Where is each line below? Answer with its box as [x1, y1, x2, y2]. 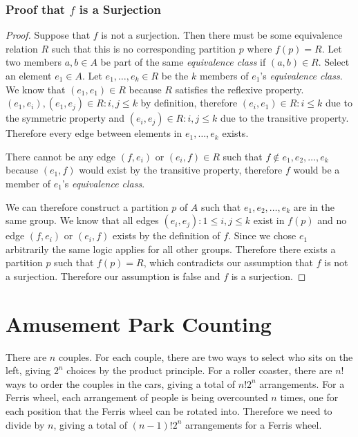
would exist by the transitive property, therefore [79, 162, 283, 177]
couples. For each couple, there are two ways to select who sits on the [58, 349, 353, 364]
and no [317, 213, 347, 227]
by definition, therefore [140, 95, 238, 110]
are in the [293, 199, 335, 214]
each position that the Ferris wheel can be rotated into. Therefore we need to [6, 404, 332, 418]
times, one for [280, 390, 339, 405]
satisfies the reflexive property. [175, 82, 304, 96]
